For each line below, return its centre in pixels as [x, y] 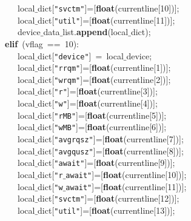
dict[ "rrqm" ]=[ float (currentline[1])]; [104, 68]
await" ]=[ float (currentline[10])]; [126, 175]
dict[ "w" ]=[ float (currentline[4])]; [98, 103]
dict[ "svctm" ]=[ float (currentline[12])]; [109, 198]
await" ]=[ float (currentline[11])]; [126, 186]
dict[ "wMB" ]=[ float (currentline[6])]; [102, 127]
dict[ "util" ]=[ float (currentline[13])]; [106, 210]
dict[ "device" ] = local [81, 55]
